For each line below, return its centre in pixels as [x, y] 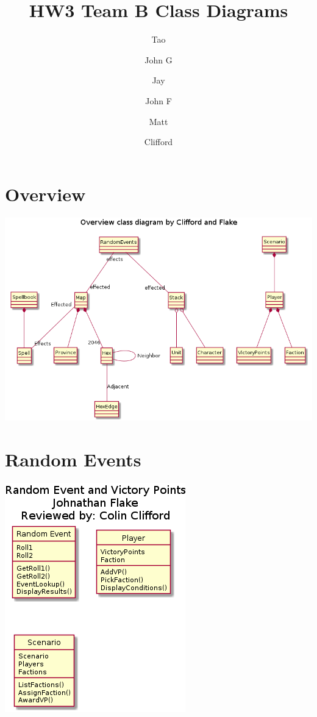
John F [158, 100]
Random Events [73, 459]
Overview [45, 194]
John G [158, 59]
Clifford [158, 142]
